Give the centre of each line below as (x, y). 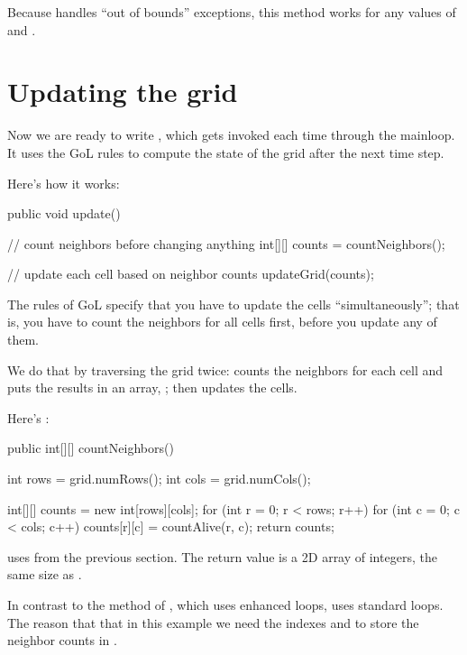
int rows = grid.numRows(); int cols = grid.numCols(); (159, 479)
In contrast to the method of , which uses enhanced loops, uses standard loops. (225, 604)
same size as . (45, 574)
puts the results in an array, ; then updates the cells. (152, 387)
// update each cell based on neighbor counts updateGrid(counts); (191, 274)
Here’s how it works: (64, 183)
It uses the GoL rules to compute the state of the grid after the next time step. (226, 152)
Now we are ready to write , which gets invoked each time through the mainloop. (231, 135)
